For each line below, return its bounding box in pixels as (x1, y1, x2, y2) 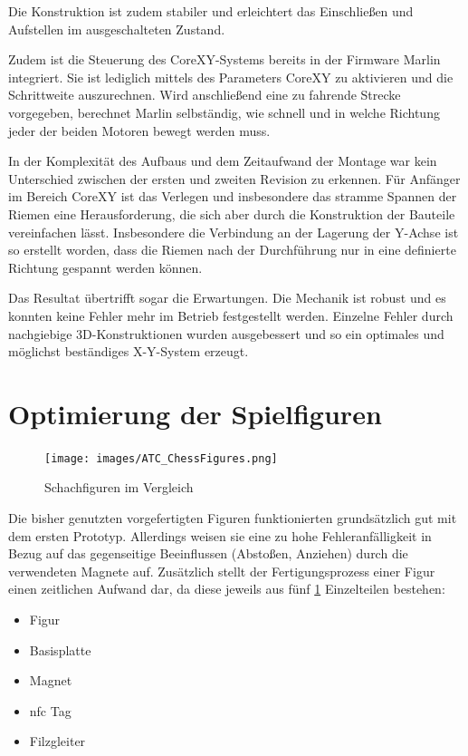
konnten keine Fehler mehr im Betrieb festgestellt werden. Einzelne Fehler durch (8, 305, 454, 325)
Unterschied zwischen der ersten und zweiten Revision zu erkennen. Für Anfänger (8, 169, 461, 188)
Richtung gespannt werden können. (8, 257, 203, 276)
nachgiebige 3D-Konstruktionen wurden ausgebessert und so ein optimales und (8, 324, 444, 343)
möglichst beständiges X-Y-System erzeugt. (8, 342, 249, 361)
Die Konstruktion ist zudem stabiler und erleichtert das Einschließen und (8, 2, 414, 20)
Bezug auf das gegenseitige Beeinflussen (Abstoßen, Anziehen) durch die (8, 544, 408, 563)
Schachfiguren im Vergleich (44, 478, 194, 497)
